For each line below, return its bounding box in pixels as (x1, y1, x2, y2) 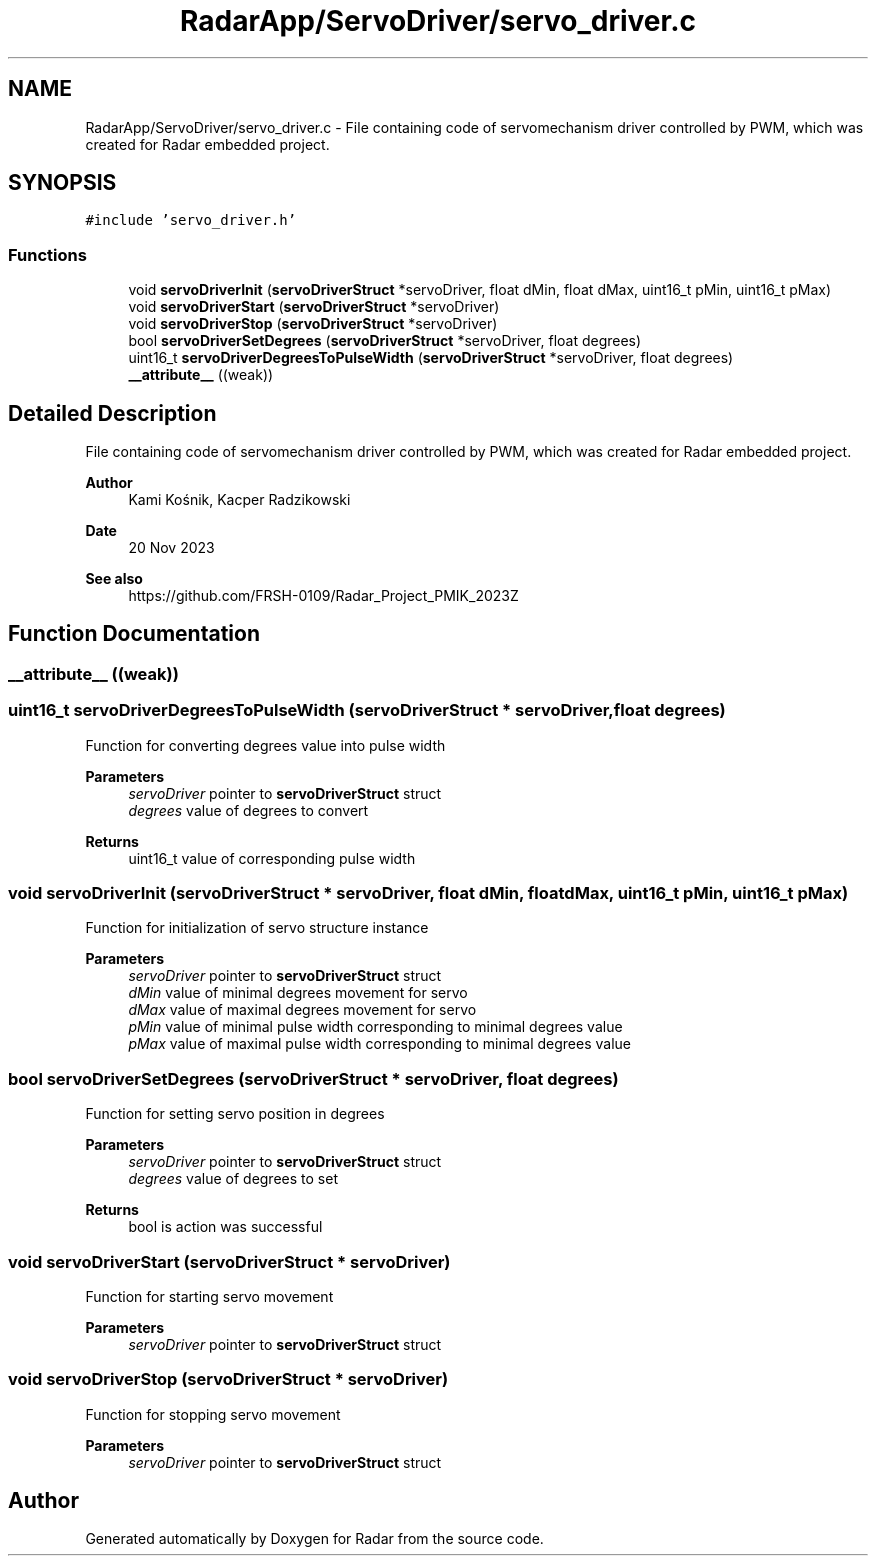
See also (85, 570, 143, 588)
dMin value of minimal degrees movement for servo (128, 984, 468, 1002)
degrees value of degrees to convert (128, 801, 369, 819)
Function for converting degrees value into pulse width (85, 736, 446, 754)
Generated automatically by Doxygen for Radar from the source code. (85, 1530, 544, 1548)
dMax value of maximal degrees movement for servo (128, 1001, 477, 1019)
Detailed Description (8, 400, 217, 426)
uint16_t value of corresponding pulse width (128, 849, 416, 867)
